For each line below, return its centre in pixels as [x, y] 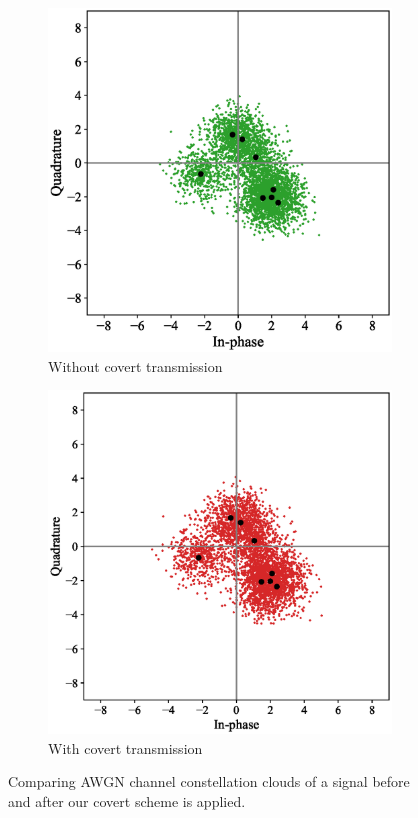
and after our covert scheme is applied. [127, 800]
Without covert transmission [135, 365]
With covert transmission [125, 747]
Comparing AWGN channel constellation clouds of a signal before [209, 781]
